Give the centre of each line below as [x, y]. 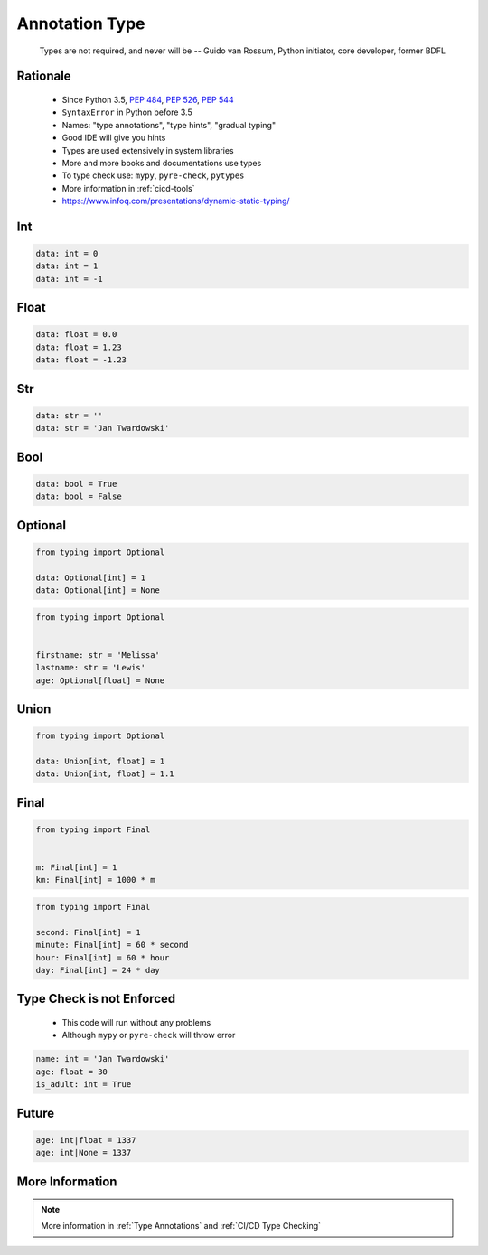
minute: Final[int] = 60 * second [112, 945]
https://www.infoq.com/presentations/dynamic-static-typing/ [176, 201]
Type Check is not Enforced [96, 999]
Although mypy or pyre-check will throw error [149, 1035]
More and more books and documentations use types [162, 163]
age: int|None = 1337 [84, 1153]
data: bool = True [76, 484]
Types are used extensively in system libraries [148, 150]
